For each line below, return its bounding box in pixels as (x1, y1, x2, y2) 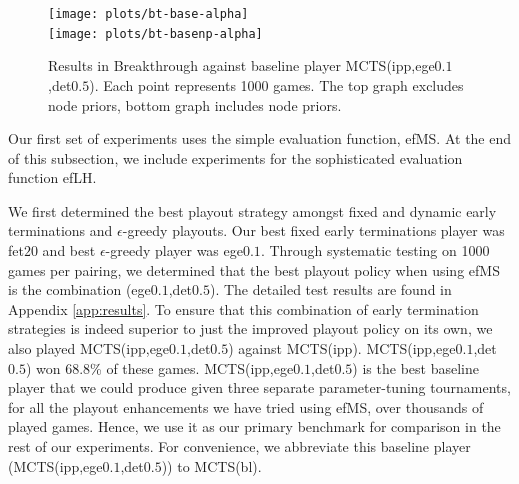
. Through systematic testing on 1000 (260, 240, 490, 261)
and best (42, 240, 96, 261)
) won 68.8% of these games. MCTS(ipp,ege (25, 357, 294, 378)
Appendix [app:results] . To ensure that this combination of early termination (8, 298, 479, 319)
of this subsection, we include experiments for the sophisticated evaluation (8, 147, 463, 168)
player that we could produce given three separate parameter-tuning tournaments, (8, 377, 511, 398)
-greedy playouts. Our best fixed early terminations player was (122, 220, 505, 241)
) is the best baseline (352, 357, 479, 378)
